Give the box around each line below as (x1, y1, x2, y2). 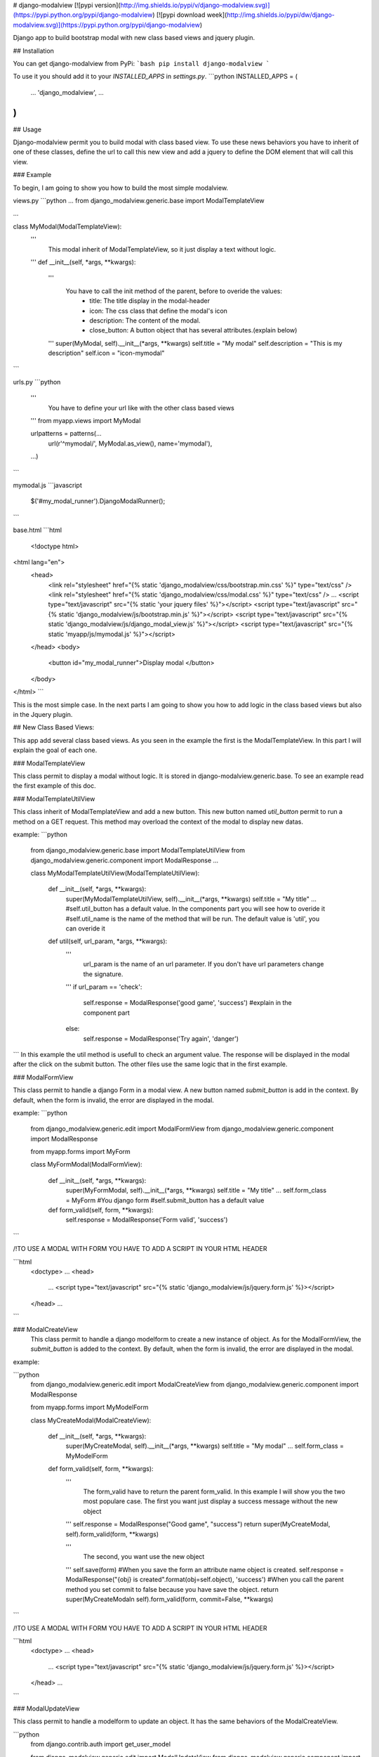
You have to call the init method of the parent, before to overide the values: (65, 287, 282, 295)
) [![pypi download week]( (152, 11, 227, 19)
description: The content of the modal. (89, 316, 201, 325)
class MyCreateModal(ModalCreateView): (30, 1416, 152, 1425)
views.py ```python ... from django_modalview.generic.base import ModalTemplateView (13, 196, 265, 205)
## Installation (13, 46, 54, 55)
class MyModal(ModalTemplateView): (13, 222, 122, 231)
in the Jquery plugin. (13, 711, 73, 718)
